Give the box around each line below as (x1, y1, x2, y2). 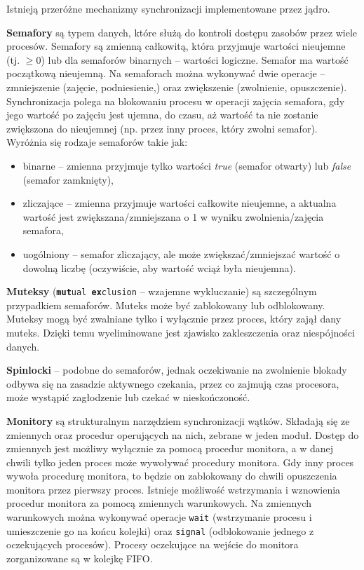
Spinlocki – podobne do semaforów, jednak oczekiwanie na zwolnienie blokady (6, 362, 347, 377)
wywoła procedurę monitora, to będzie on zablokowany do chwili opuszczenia (6, 468, 337, 483)
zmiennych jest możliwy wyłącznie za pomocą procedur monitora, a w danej (6, 441, 334, 456)
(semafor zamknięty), (22, 172, 114, 186)
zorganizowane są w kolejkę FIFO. (6, 550, 153, 565)
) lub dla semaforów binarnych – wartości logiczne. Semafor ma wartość (41, 52, 349, 67)
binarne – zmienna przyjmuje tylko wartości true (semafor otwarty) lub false (22, 158, 351, 172)
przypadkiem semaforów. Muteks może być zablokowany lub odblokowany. (6, 297, 325, 312)
